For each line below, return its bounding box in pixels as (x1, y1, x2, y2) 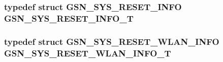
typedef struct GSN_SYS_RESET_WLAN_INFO (4, 35, 219, 47)
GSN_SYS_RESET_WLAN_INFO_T (4, 46, 171, 59)
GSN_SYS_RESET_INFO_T (4, 12, 134, 24)
